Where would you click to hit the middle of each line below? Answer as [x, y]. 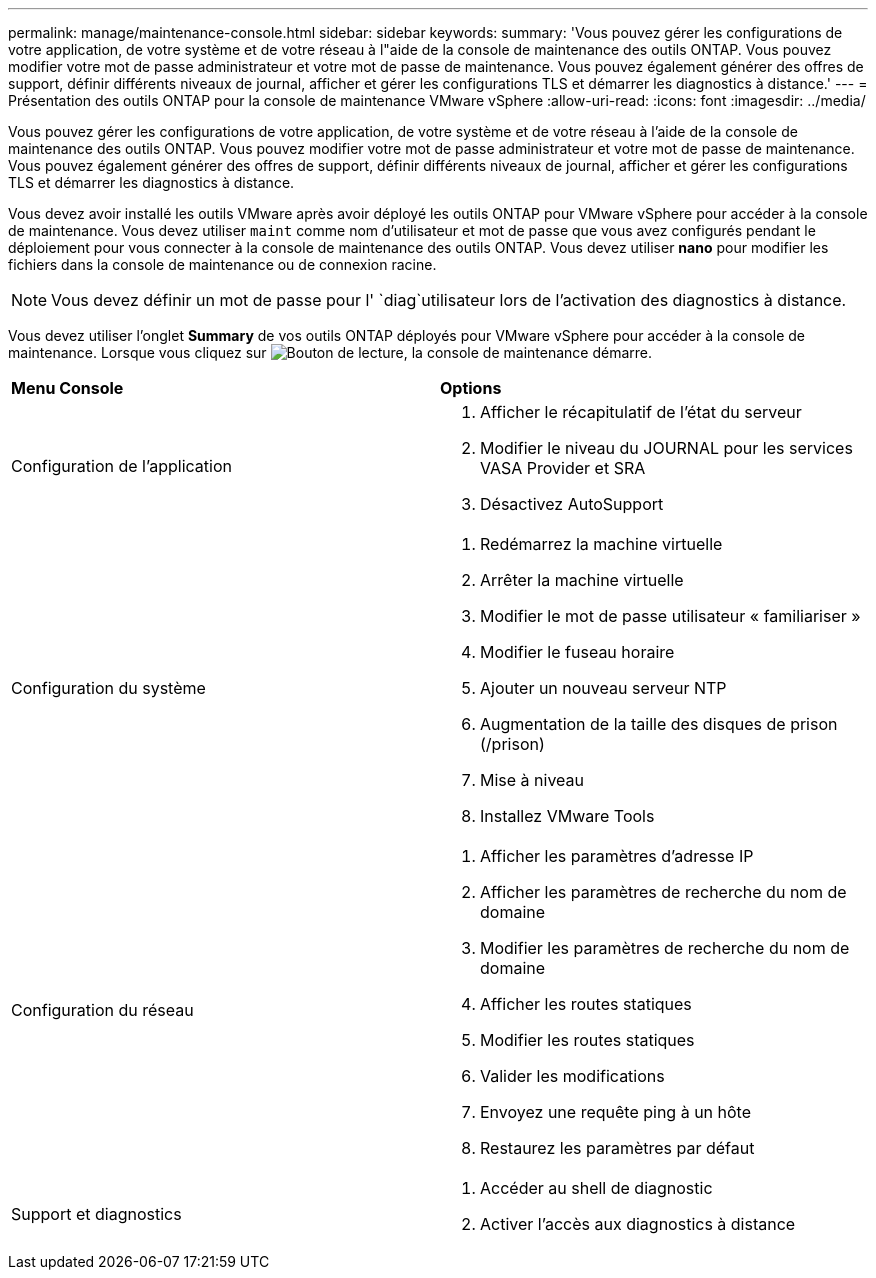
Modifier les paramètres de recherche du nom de [665, 948]
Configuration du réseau [102, 1010]
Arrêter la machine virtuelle [582, 580]
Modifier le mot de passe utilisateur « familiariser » [670, 616]
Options [471, 388]
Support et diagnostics [96, 1214]
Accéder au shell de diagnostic [596, 1188]
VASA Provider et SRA [563, 468]
